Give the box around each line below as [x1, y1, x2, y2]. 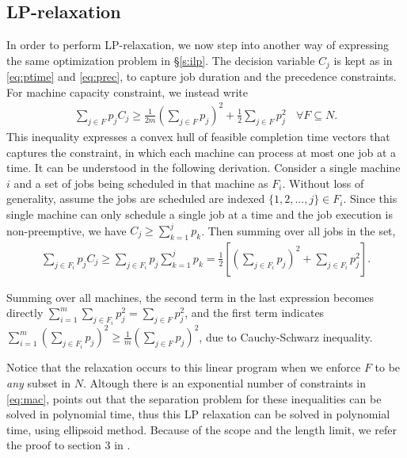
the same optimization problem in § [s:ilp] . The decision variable [6, 52, 315, 68]
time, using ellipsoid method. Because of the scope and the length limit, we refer [6, 421, 397, 437]
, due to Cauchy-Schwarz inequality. [199, 328, 373, 345]
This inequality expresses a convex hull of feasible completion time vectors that [6, 128, 390, 144]
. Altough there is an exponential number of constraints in [83, 374, 367, 391]
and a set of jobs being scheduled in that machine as [13, 174, 268, 191]
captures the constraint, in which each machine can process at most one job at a [6, 143, 397, 160]
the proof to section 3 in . [6, 437, 131, 453]
